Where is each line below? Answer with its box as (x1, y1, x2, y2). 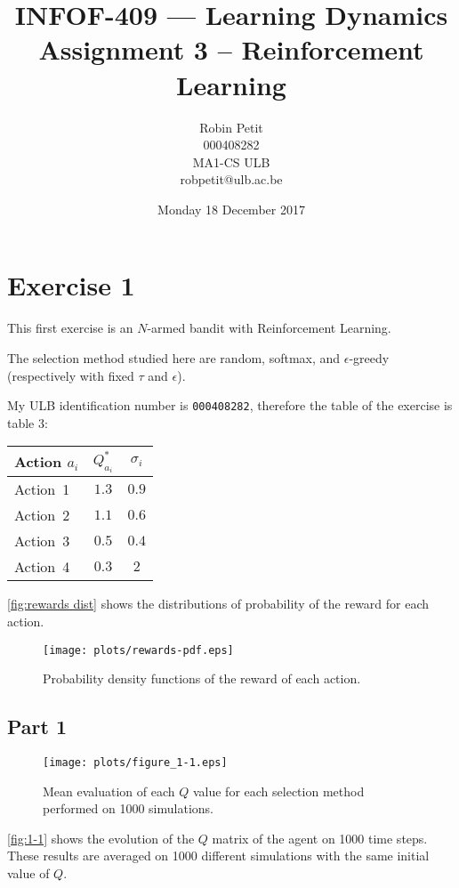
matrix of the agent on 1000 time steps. (212, 828, 428, 847)
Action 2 (14, 505, 70, 526)
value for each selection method (192, 781, 365, 800)
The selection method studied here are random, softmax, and (7, 349, 341, 367)
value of (7, 864, 50, 883)
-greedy (349, 349, 390, 367)
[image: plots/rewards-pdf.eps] (43, 643, 234, 657)
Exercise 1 (7, 267, 135, 303)
